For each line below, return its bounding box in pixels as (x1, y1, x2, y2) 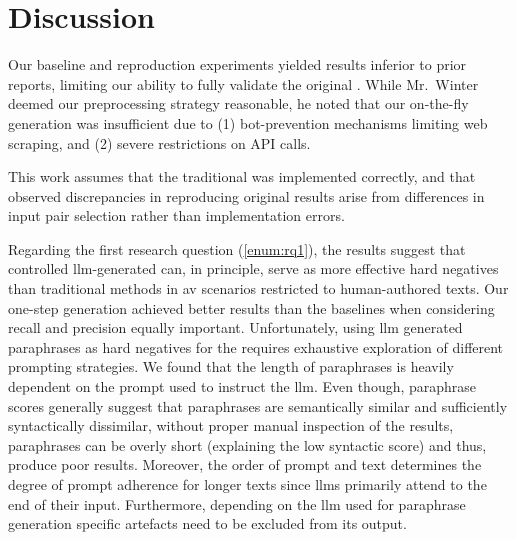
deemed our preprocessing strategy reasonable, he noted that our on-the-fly (8, 93, 469, 114)
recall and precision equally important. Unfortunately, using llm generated (8, 317, 463, 338)
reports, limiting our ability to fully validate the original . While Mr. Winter (8, 73, 479, 94)
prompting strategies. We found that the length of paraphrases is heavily (8, 356, 454, 377)
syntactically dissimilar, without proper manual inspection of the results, (8, 415, 454, 436)
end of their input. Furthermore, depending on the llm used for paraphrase (8, 493, 466, 514)
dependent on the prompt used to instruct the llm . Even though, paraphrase (8, 376, 477, 397)
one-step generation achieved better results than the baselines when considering (8, 297, 495, 318)
